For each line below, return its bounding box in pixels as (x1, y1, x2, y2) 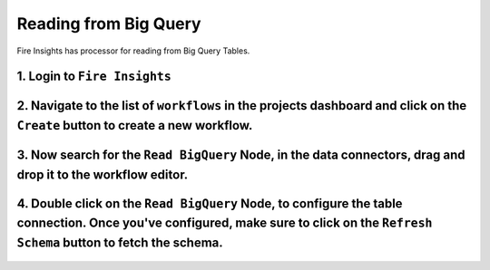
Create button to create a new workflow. (16, 118, 253, 133)
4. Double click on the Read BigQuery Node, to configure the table (16, 196, 403, 211)
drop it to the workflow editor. (16, 167, 189, 182)
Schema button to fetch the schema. (16, 235, 224, 250)
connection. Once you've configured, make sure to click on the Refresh (16, 216, 433, 231)
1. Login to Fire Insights (16, 69, 171, 84)
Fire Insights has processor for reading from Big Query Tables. (16, 45, 250, 56)
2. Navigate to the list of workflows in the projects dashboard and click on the (16, 98, 467, 113)
